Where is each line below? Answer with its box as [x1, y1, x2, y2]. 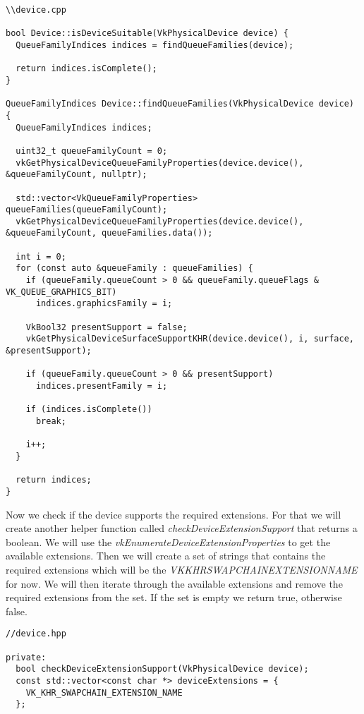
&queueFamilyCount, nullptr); [6, 169, 147, 180]
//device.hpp [6, 629, 66, 639]
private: [6, 652, 47, 662]
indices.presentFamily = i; [35, 381, 168, 391]
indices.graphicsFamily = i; [35, 298, 173, 309]
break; [35, 416, 66, 426]
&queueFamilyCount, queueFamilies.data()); [6, 228, 213, 238]
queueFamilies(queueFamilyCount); [6, 205, 168, 215]
